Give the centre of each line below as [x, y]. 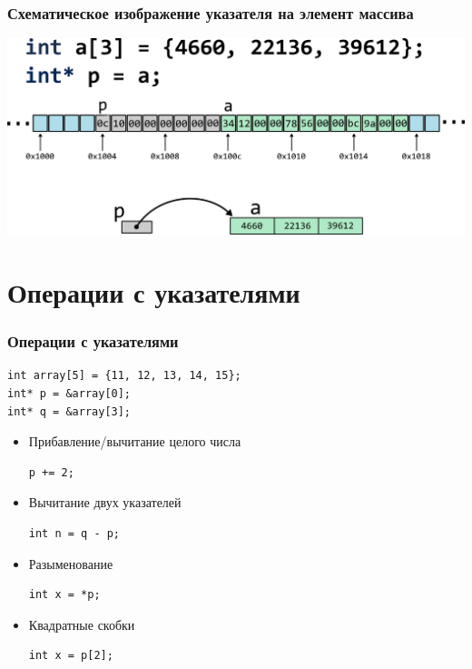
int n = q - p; [74, 534]
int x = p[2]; [71, 656]
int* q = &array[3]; [69, 411]
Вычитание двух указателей [105, 502]
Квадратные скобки [82, 624]
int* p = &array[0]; [69, 394]
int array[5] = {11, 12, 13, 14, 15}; [124, 376]
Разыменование [71, 563]
